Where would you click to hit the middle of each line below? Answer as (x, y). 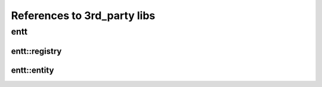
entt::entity (32, 70)
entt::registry (36, 51)
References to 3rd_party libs (83, 15)
